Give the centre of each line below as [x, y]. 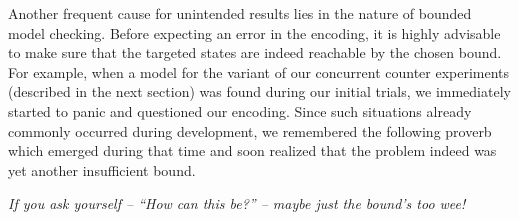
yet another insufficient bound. [102, 169]
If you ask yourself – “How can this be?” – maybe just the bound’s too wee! [237, 203]
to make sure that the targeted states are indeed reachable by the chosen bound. [255, 52]
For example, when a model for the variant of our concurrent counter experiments [259, 71]
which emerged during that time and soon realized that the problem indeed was [252, 150]
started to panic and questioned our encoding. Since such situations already [240, 110]
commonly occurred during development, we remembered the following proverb [250, 130]
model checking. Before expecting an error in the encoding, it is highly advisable [254, 32]
